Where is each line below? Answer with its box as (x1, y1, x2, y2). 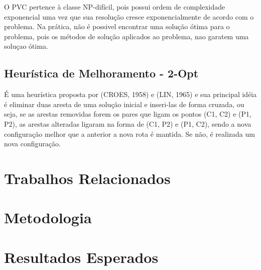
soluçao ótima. (4, 41, 48, 51)
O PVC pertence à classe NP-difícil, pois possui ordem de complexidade (4, 2, 225, 12)
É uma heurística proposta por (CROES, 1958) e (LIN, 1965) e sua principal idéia (4, 89, 257, 100)
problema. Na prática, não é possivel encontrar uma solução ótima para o (4, 21, 230, 32)
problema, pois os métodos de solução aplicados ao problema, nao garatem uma (4, 31, 249, 41)
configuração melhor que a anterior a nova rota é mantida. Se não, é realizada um (4, 128, 255, 139)
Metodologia (4, 207, 92, 228)
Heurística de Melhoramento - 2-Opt (4, 65, 199, 81)
